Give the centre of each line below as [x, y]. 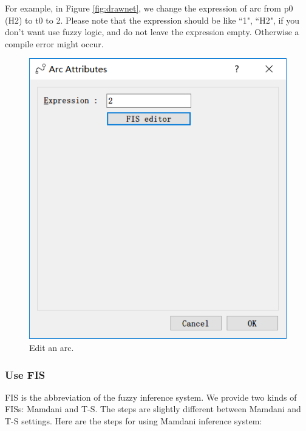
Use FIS [25, 374]
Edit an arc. [52, 348]
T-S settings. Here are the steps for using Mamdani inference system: [134, 421]
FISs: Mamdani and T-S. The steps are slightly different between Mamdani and [153, 409]
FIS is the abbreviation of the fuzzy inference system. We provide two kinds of [151, 397]
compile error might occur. [54, 43]
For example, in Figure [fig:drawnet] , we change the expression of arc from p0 [149, 8]
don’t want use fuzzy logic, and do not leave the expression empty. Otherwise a [152, 32]
